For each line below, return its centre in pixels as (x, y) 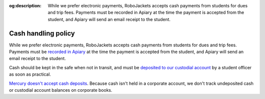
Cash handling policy (42, 33)
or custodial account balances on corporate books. (61, 90)
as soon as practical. (30, 74)
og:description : (25, 6)
